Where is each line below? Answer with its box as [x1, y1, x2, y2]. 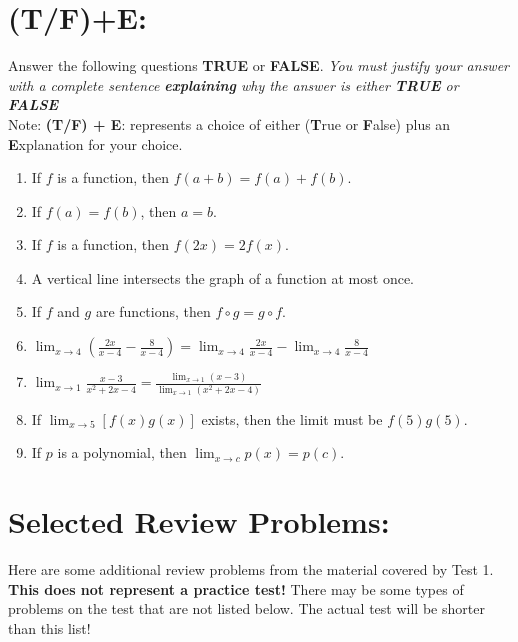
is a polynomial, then [57, 442, 187, 463]
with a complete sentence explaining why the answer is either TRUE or [8, 74, 459, 95]
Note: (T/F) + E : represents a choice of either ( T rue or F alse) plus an [8, 113, 451, 134]
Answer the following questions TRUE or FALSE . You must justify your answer [8, 55, 510, 76]
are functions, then [95, 301, 211, 322]
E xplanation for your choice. [8, 133, 183, 154]
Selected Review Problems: [8, 501, 390, 542]
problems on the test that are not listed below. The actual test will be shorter [8, 598, 485, 619]
